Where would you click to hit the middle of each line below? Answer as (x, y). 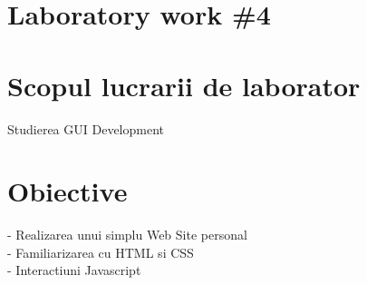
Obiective (68, 191)
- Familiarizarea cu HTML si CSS (101, 252)
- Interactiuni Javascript (74, 270)
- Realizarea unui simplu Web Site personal (127, 235)
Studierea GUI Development (86, 128)
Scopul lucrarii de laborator (184, 85)
